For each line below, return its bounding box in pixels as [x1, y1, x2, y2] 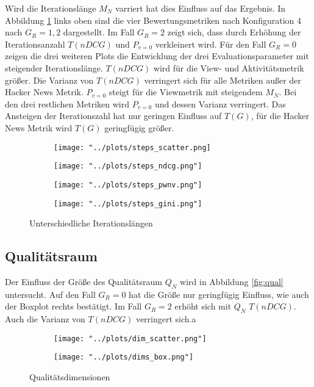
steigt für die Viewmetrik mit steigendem [109, 85, 263, 98]
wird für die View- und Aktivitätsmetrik [153, 61, 304, 74]
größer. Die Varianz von [5, 73, 94, 86]
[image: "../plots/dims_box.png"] [54, 353, 194, 362]
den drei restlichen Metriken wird [5, 97, 130, 110]
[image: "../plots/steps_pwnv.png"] [54, 180, 202, 189]
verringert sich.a [135, 313, 196, 325]
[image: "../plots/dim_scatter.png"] [54, 334, 207, 343]
